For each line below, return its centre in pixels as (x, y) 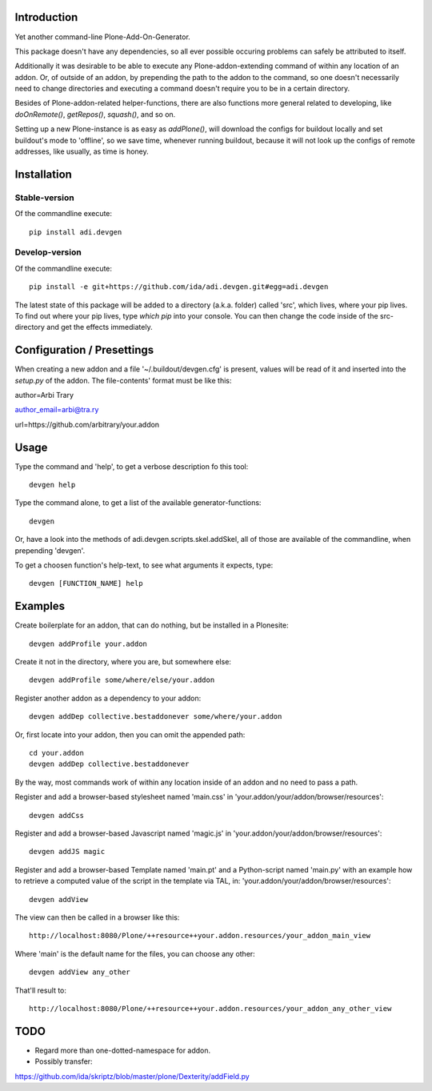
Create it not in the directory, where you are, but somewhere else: (123, 662)
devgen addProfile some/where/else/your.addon (122, 680)
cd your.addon (56, 753)
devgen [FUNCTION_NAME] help (86, 584)
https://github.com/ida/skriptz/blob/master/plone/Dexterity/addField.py (132, 1076)
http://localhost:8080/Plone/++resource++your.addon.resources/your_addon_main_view (200, 936)
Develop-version (48, 252)
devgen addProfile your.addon (88, 644)
